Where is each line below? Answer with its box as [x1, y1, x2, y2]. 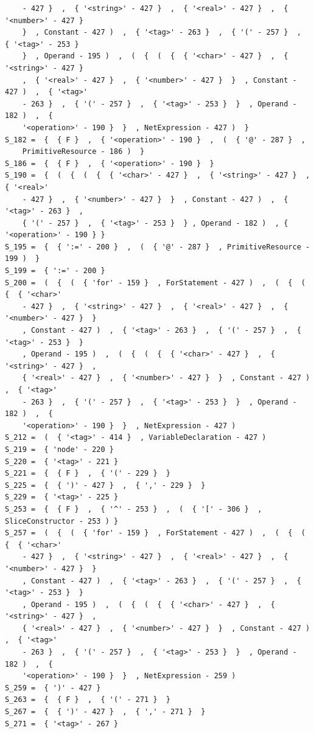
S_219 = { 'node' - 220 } [5, 445, 114, 454]
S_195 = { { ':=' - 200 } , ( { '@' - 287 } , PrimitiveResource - [5, 242, 310, 251]
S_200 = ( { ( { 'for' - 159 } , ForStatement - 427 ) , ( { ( [5, 278, 305, 287]
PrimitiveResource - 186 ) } [22, 147, 145, 156]
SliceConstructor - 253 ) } [5, 516, 119, 526]
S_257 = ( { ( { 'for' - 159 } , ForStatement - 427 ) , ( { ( [5, 529, 305, 538]
